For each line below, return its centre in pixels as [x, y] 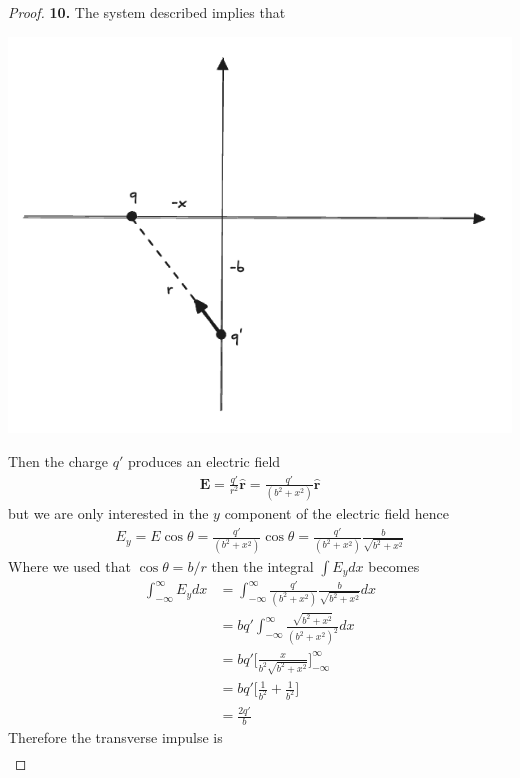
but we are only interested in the [108, 513]
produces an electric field [204, 461]
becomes [394, 565]
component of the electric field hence [337, 513]
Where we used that [69, 565]
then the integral [262, 565]
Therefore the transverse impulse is [115, 737]
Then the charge [58, 461]
